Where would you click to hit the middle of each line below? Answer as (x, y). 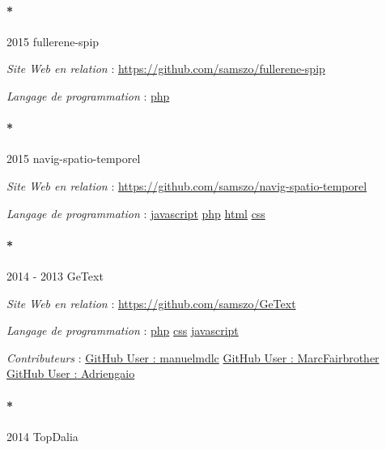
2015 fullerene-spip (53, 41)
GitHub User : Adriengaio (71, 373)
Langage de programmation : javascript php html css (136, 213)
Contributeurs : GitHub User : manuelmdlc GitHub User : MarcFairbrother (193, 357)
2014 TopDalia (42, 436)
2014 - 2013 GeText (55, 275)
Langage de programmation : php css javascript (123, 330)
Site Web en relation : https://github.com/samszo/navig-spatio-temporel (187, 185)
